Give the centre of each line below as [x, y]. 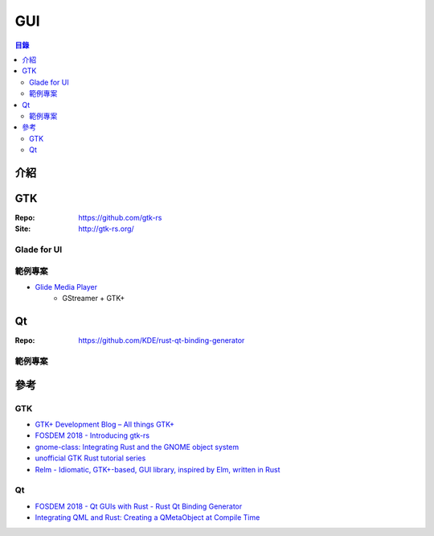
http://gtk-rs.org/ [106, 229]
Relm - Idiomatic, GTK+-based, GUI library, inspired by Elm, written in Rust [158, 469]
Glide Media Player [66, 287]
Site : [23, 229]
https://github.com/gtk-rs [120, 217]
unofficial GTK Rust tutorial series [90, 458]
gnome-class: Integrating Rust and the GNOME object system [137, 447]
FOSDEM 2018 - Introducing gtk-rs [92, 435]
